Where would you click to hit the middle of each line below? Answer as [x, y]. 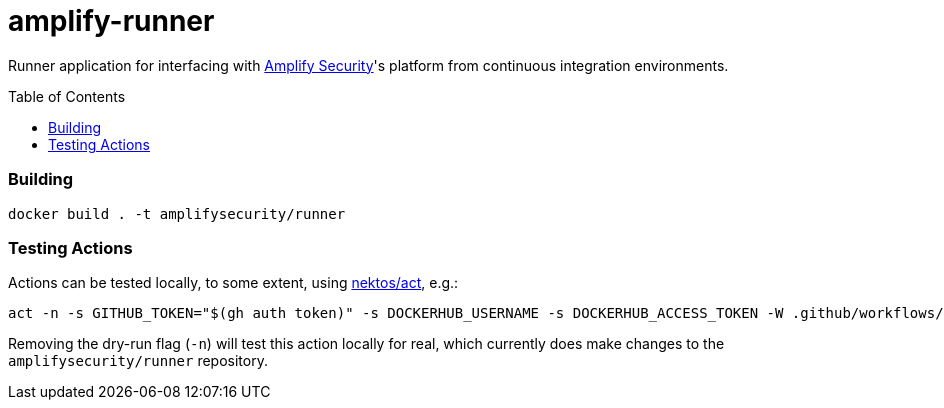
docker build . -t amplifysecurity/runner [177, 213]
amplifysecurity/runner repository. [138, 361]
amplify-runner [111, 21]
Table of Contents [67, 96]
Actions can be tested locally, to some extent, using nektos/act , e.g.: [233, 283]
